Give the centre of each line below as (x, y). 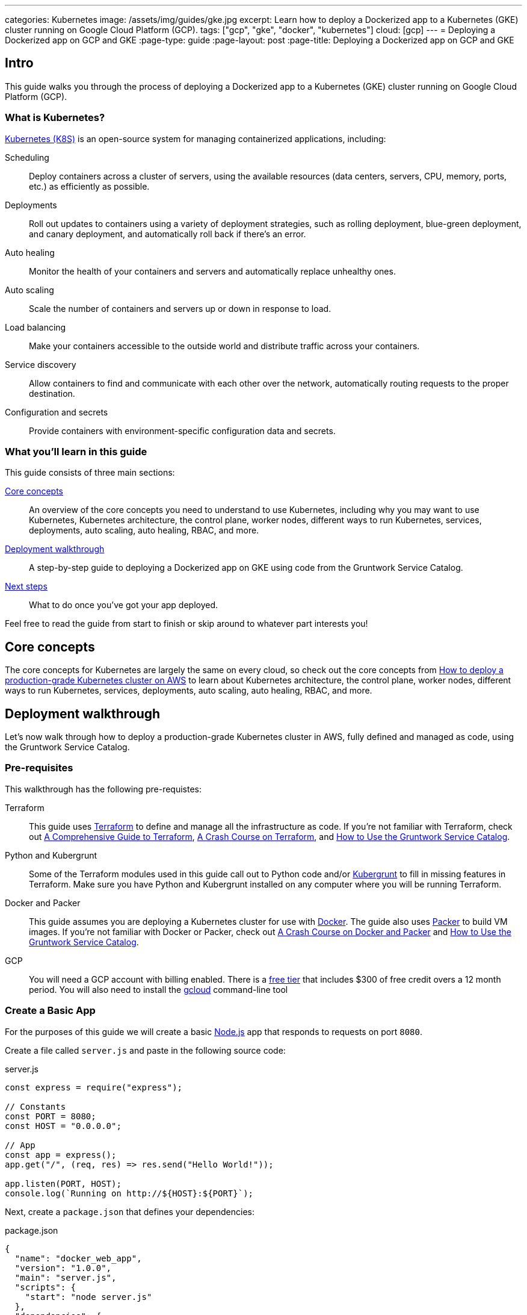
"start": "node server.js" (88, 1297)
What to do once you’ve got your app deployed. (124, 605)
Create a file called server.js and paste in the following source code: (145, 1050)
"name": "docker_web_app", (78, 1258)
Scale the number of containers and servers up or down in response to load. (180, 308)
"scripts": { (45, 1287)
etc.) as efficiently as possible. (89, 186)
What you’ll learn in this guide (76, 451)
